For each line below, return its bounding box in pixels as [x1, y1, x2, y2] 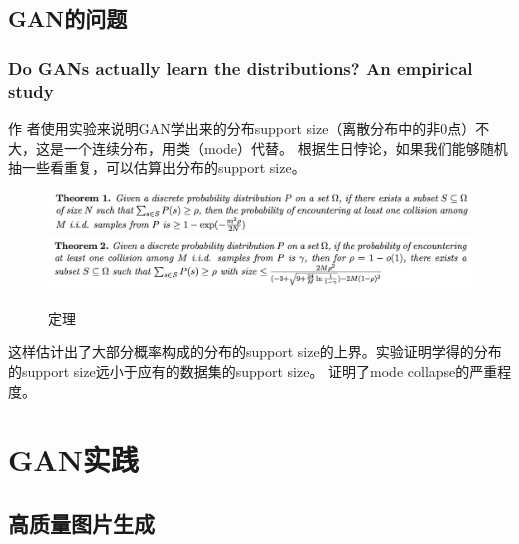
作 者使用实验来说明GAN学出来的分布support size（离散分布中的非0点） [8, 117, 476, 138]
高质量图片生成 [8, 508, 155, 539]
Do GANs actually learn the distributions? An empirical [8, 55, 473, 80]
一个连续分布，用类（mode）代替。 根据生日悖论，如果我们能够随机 [63, 137, 508, 158]
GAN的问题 [8, 3, 128, 34]
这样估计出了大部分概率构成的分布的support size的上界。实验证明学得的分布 [8, 341, 502, 362]
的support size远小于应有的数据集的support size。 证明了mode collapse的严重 [8, 361, 498, 382]
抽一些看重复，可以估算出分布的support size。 [8, 157, 306, 178]
